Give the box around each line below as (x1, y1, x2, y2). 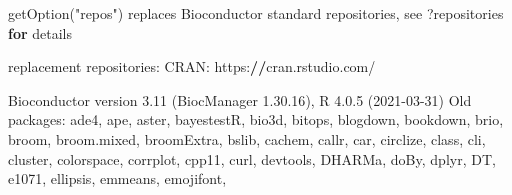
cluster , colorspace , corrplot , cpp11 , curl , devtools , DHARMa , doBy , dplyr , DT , (8, 148, 496, 169)
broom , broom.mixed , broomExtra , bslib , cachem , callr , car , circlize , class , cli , (8, 128, 486, 149)
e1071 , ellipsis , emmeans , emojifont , (8, 168, 227, 189)
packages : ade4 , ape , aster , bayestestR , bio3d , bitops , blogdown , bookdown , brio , (8, 109, 504, 130)
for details (8, 22, 73, 43)
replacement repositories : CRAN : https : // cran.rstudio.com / (8, 56, 376, 77)
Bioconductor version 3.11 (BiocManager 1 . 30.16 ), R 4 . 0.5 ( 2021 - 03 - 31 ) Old (8, 89, 472, 110)
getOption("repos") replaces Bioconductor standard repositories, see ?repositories (8, 3, 504, 23)
